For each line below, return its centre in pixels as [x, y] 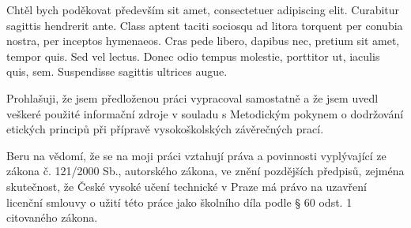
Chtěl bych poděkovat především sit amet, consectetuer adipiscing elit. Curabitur [203, 9]
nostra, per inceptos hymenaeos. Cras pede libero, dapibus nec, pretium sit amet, [203, 41]
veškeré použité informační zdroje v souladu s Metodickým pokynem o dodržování [205, 113]
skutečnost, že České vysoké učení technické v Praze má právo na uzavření [187, 186]
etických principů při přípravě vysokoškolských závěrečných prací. [165, 129]
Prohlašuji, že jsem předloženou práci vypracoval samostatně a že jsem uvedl [192, 97]
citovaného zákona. [52, 217]
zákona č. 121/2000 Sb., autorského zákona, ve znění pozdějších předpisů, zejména [205, 171]
